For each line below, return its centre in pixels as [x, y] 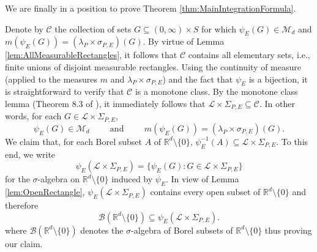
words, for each [33, 116]
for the [17, 179]
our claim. [24, 243]
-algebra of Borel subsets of [182, 230]
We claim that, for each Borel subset [74, 141]
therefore [22, 205]
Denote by [24, 28]
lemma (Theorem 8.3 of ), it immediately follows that [105, 103]
